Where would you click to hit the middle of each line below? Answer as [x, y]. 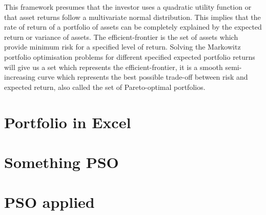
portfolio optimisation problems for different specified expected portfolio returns [130, 56]
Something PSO [62, 162]
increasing [20, 77]
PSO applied [49, 202]
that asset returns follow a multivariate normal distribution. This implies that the [132, 17]
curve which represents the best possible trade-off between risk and [143, 77]
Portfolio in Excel [68, 122]
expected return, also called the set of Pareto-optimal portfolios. [105, 87]
